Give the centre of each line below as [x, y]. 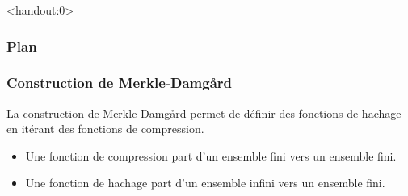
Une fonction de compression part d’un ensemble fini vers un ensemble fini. [211, 155]
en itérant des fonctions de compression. [105, 129]
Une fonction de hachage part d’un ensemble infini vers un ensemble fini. [205, 183]
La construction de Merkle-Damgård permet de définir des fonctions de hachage [204, 113]
